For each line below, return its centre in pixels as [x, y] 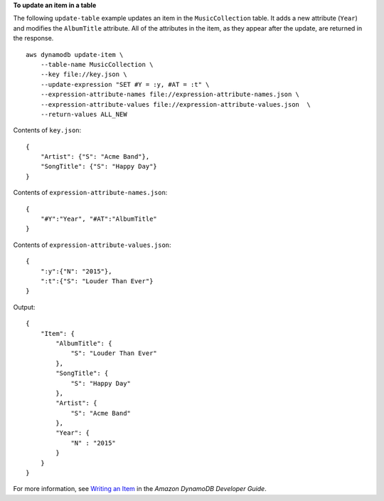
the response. [33, 38]
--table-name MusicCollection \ [97, 64]
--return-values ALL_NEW [84, 114]
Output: [24, 307]
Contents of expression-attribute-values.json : [92, 245]
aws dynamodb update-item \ [75, 54]
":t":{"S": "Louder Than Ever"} [97, 281]
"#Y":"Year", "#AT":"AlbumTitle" [99, 219]
